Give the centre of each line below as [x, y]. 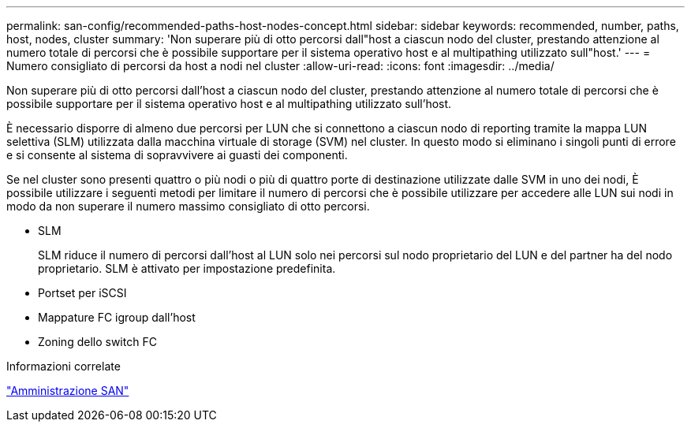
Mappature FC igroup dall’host [117, 317]
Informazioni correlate [63, 366]
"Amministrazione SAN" [68, 391]
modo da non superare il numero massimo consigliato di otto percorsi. [188, 206]
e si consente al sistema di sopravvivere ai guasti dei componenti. [177, 155]
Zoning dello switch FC [97, 342]
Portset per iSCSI [82, 293]
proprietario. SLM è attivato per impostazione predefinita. [187, 268]
